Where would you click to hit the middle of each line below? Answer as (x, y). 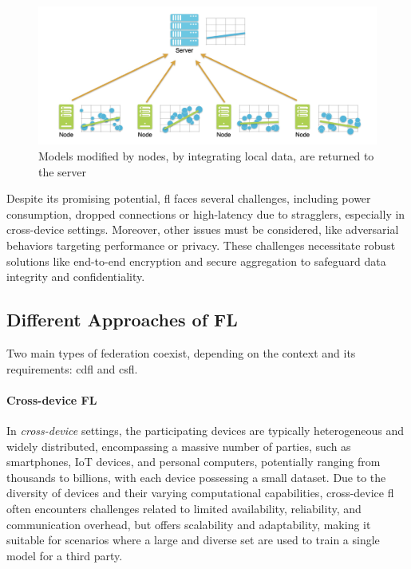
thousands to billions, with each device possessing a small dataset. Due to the (196, 477)
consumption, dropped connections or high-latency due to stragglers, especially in (206, 213)
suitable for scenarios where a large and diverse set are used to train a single (193, 540)
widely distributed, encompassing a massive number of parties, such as (179, 446)
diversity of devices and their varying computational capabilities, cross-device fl (200, 493)
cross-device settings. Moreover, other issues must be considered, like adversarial (203, 229)
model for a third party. (65, 555)
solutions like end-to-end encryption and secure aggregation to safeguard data (196, 261)
